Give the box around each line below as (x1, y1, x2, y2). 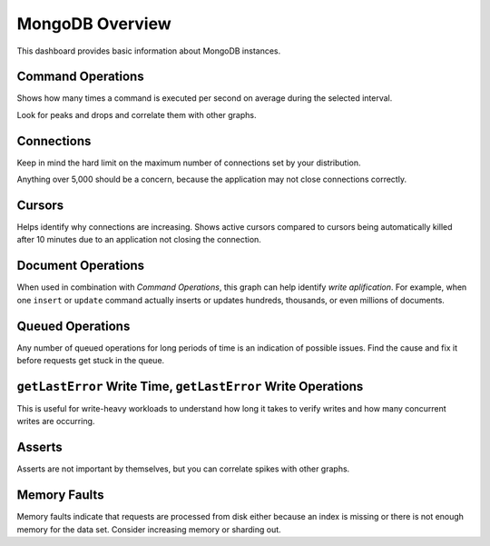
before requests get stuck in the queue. (16, 355, 165, 366)
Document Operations (16, 258, 145, 273)
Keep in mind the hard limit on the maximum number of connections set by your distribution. (16, 157, 362, 168)
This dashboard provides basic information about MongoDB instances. (16, 45, 281, 56)
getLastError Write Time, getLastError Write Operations (16, 378, 364, 394)
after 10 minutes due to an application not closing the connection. (16, 234, 262, 245)
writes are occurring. (16, 416, 95, 427)
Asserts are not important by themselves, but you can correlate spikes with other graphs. (16, 463, 350, 474)
